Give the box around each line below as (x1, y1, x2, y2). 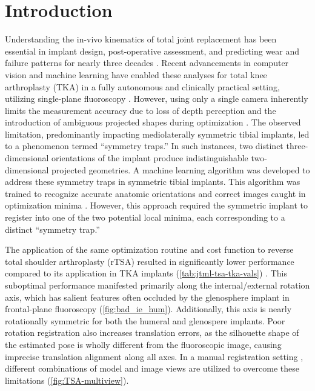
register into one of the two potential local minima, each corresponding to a (5, 211, 285, 224)
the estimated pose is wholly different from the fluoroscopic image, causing (5, 338, 282, 350)
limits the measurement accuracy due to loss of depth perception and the (5, 104, 276, 116)
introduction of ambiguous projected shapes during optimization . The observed (5, 116, 301, 129)
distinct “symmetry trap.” (5, 222, 100, 235)
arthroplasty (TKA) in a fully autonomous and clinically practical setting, (5, 80, 280, 93)
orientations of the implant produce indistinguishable (51, 152, 248, 164)
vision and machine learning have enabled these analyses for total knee (5, 68, 267, 81)
